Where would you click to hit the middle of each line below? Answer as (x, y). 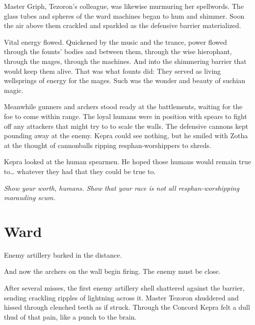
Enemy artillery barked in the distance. (63, 254)
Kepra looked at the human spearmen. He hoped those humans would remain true (127, 162)
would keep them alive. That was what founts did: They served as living (113, 71)
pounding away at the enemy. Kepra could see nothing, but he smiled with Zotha (126, 135)
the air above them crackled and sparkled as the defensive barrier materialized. (123, 25)
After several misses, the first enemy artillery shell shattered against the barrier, (124, 288)
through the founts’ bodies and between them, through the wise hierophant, (118, 51)
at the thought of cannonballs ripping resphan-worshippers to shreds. (108, 145)
